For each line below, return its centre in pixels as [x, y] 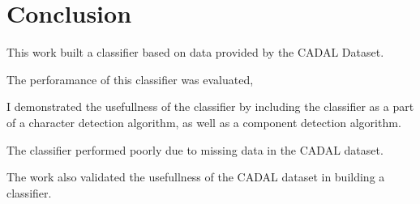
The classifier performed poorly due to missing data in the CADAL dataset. [195, 149]
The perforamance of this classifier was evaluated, [130, 79]
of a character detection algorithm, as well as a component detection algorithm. [204, 122]
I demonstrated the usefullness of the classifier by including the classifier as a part [210, 106]
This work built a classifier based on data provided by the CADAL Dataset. [195, 52]
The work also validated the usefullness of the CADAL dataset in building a [196, 177]
